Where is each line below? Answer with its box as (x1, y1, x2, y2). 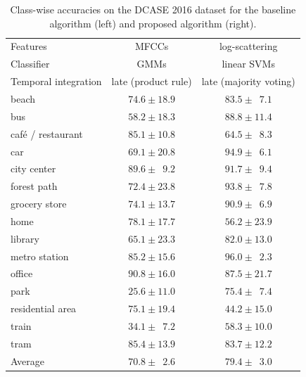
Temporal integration (11, 74, 102, 89)
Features (11, 39, 47, 53)
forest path (11, 179, 58, 193)
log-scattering (219, 39, 278, 53)
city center (11, 161, 56, 176)
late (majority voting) (201, 74, 295, 89)
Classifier (11, 56, 50, 71)
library (11, 231, 39, 245)
